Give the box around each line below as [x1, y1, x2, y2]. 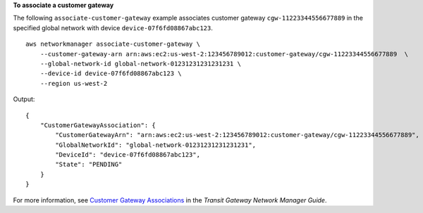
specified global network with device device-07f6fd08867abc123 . [13, 23, 213, 32]
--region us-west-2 [39, 79, 108, 87]
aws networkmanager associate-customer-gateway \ [25, 40, 201, 49]
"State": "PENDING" [55, 160, 123, 169]
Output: [13, 95, 35, 103]
